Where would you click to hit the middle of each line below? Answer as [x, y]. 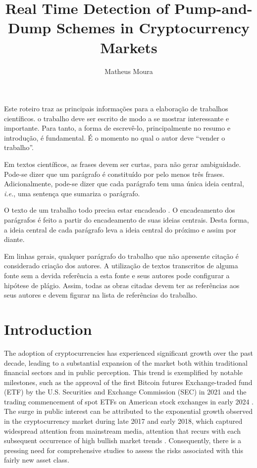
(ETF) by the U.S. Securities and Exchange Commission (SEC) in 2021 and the [125, 392]
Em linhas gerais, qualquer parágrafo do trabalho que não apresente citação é [121, 256]
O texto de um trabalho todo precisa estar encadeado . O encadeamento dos [120, 210]
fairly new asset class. [37, 460]
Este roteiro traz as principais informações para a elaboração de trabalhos [116, 109]
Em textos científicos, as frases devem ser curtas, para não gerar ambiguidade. [123, 164]
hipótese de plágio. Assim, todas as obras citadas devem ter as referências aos [122, 285]
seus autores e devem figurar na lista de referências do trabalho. [101, 295]
